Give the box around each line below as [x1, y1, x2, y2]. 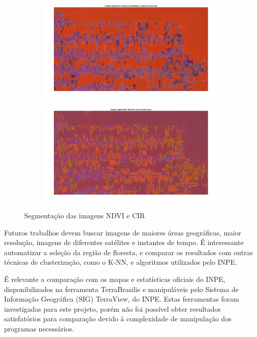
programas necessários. [4, 323, 74, 334]
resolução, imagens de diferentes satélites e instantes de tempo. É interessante [4, 237, 244, 248]
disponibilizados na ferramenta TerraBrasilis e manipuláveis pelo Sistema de [4, 283, 239, 294]
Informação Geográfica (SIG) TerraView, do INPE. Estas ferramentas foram [4, 294, 239, 304]
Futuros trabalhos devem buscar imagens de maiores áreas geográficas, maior [4, 227, 241, 237]
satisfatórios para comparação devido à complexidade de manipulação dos [4, 313, 232, 324]
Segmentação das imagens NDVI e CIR [24, 210, 145, 221]
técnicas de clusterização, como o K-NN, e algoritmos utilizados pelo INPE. [4, 257, 237, 267]
